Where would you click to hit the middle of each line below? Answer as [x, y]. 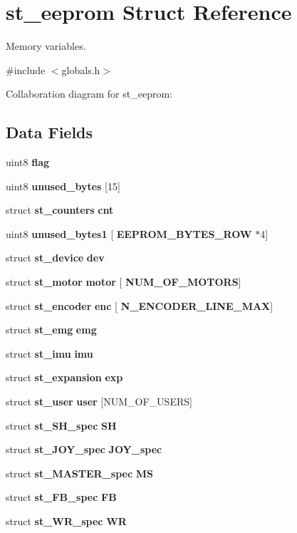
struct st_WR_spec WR [66, 521]
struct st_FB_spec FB [61, 497]
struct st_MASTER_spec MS [79, 473]
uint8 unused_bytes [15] [63, 186]
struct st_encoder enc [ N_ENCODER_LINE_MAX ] [140, 305]
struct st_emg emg [51, 330]
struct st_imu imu [49, 353]
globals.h [81, 69]
